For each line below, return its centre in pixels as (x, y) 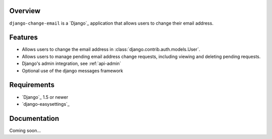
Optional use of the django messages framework (73, 71)
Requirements (32, 85)
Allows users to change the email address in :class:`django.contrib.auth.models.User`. (111, 49)
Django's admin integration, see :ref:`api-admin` (72, 63)
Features (23, 38)
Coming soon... (25, 130)
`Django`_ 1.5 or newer (45, 97)
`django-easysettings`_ (46, 104)
